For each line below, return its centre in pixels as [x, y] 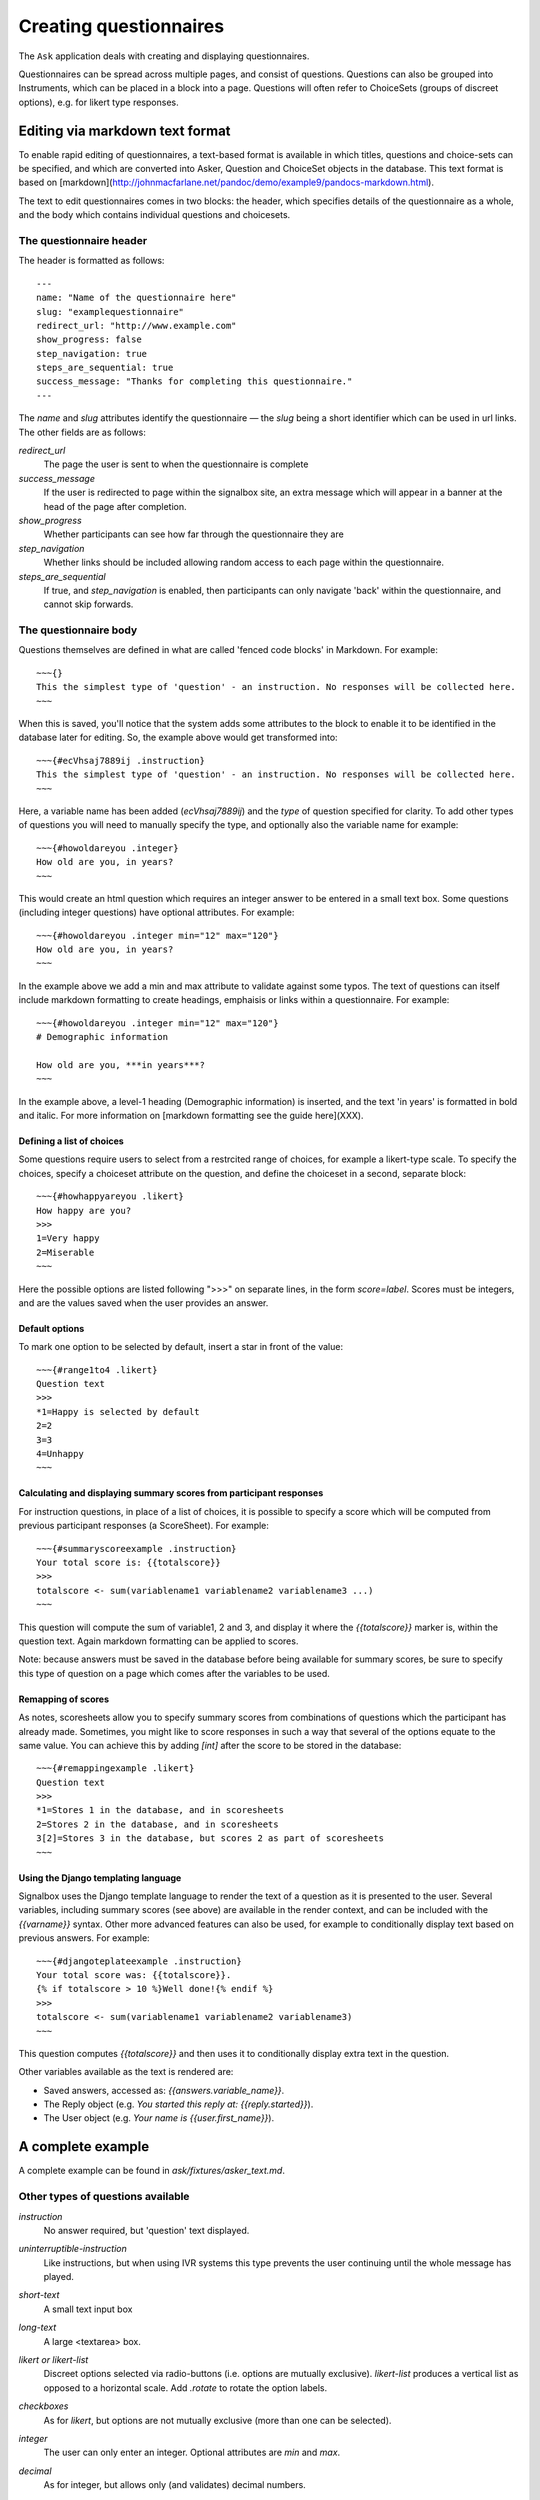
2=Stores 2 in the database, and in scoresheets [157, 1824]
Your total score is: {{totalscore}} [129, 1562]
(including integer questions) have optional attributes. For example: [156, 912]
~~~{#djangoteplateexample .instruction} [139, 1961]
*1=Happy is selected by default [118, 1411]
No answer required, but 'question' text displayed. [146, 2230]
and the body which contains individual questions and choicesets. [154, 215]
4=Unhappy [60, 1454]
